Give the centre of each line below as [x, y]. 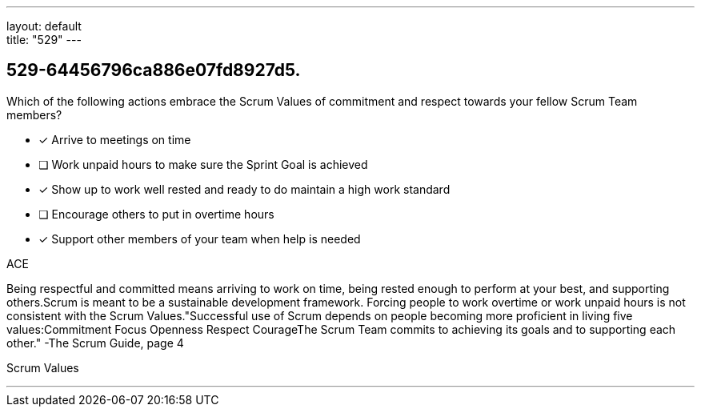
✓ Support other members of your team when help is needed [200, 239]
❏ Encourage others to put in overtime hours [156, 214]
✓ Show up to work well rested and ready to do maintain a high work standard [244, 189]
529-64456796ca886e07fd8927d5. [154, 70]
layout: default [44, 26]
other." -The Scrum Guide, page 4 [95, 343]
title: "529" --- [44, 40]
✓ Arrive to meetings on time [115, 139]
